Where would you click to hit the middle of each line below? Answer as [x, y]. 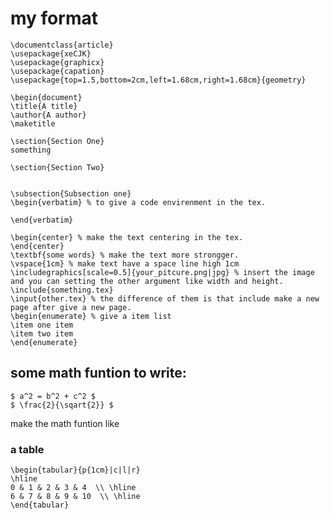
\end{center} [37, 246]
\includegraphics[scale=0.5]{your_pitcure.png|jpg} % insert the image [162, 272]
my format [54, 18]
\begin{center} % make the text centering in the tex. [127, 237]
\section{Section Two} [57, 167]
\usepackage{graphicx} [57, 62]
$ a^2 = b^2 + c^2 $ [53, 396]
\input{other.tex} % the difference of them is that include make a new [165, 298]
